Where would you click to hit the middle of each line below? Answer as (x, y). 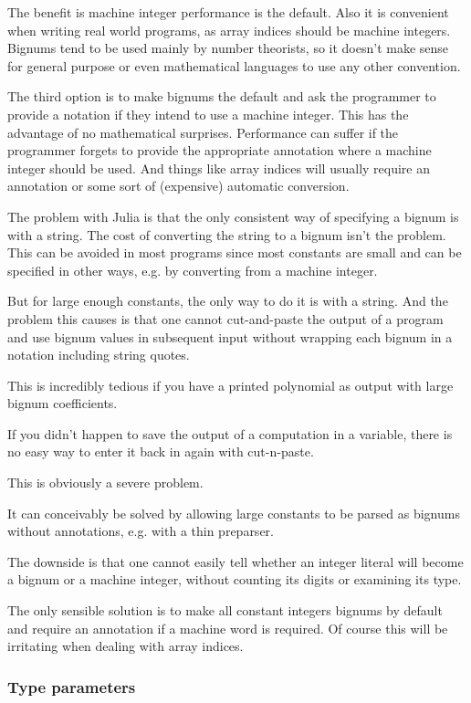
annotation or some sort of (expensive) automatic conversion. (178, 186)
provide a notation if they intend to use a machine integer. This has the (208, 114)
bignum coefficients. (63, 403)
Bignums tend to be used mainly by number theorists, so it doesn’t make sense (228, 48)
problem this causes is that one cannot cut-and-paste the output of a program (225, 318)
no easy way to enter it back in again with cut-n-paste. (161, 451)
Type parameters (72, 686)
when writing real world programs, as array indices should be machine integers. (229, 30)
